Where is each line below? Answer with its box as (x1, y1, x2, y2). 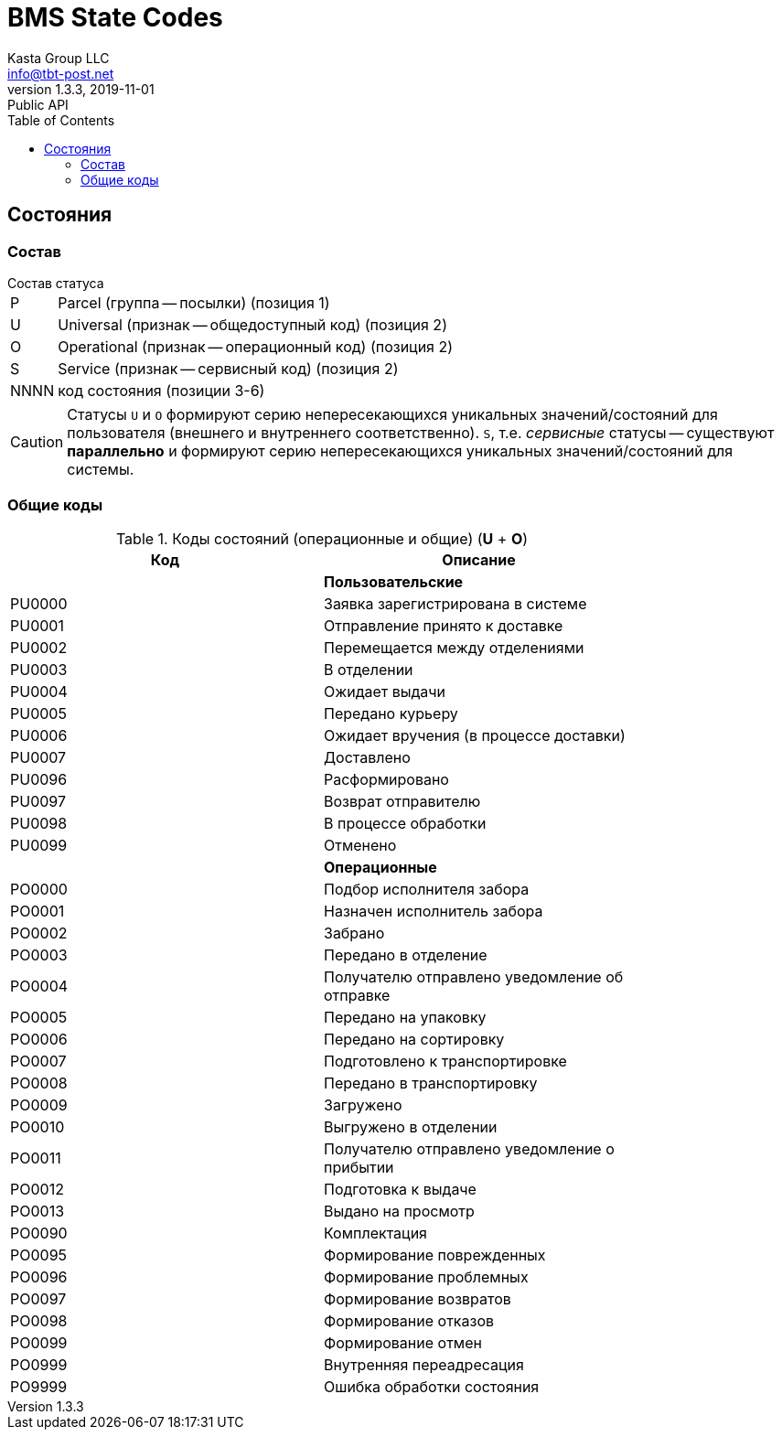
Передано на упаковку (324, 1007, 487, 1026)
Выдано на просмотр (324, 1201, 475, 1220)
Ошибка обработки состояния (324, 1377, 540, 1396)
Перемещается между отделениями (324, 638, 584, 657)
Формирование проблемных (324, 1267, 529, 1286)
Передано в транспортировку (324, 1073, 538, 1092)
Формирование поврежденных (324, 1245, 546, 1264)
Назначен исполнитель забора (324, 901, 543, 920)
